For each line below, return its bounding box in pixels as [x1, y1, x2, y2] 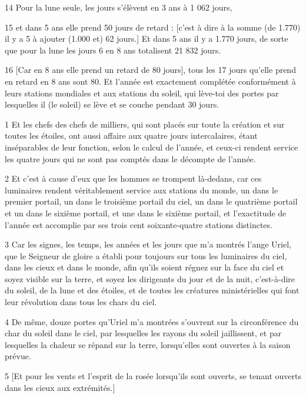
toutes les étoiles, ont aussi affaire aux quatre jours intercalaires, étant [5, 129, 258, 142]
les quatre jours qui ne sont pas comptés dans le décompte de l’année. [5, 152, 256, 165]
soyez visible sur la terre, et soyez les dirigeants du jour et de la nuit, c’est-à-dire [5, 272, 295, 285]
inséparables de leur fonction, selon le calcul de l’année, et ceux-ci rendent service [5, 141, 298, 153]
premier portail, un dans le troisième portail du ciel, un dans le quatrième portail [5, 195, 298, 208]
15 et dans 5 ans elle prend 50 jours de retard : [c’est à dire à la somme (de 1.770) [5, 21, 301, 33]
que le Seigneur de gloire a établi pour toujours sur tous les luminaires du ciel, [5, 249, 287, 262]
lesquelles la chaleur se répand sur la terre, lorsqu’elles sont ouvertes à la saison [5, 338, 291, 350]
